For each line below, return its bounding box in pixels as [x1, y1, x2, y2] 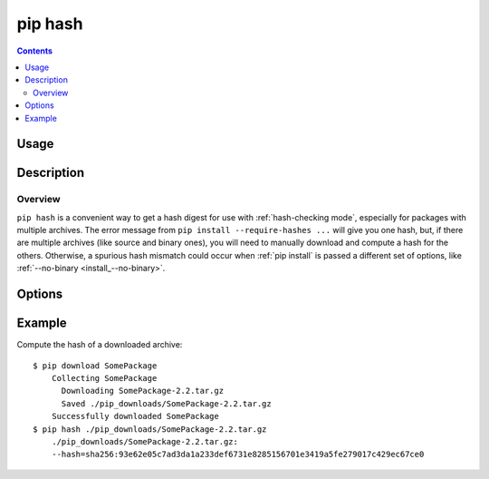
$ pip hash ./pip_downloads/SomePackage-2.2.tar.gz [33, 424, 267, 435]
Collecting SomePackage [51, 373, 158, 383]
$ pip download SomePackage [33, 360, 158, 371]
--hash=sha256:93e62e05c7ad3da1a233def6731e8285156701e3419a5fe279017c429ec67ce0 [51, 449, 425, 460]
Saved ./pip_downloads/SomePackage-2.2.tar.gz [61, 398, 272, 408]
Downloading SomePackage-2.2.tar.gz [61, 386, 225, 396]
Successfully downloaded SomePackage [51, 411, 219, 422]
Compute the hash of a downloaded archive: [16, 339, 183, 350]
